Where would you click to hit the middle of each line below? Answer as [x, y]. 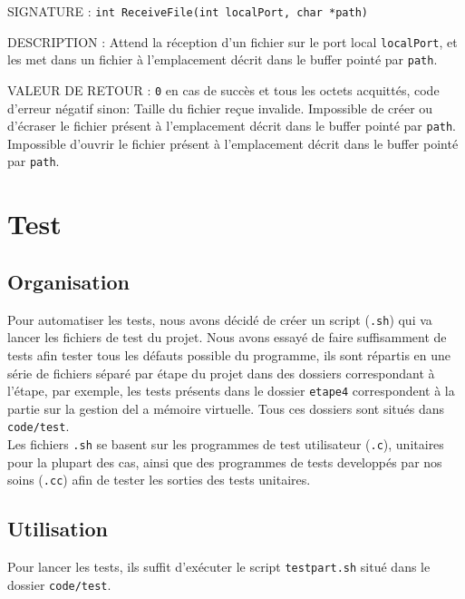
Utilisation [58, 529]
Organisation [68, 281]
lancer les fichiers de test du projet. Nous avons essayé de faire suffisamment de [227, 337]
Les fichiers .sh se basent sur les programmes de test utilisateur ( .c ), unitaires [226, 444]
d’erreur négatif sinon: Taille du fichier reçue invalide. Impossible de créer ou [220, 108]
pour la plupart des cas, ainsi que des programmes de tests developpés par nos [225, 462]
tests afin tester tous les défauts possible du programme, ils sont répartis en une [229, 354]
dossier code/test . [59, 584]
